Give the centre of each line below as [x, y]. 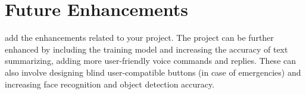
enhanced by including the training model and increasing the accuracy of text [146, 49]
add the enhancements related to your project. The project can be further [139, 38]
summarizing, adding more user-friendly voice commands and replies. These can [151, 61]
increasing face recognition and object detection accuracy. [110, 84]
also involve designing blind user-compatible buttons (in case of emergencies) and [153, 72]
